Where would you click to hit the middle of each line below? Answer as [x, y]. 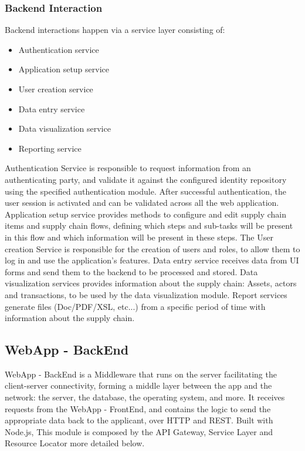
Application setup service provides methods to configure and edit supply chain [146, 214]
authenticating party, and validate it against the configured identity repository [146, 179]
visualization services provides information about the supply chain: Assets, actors [151, 283]
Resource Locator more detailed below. [75, 443]
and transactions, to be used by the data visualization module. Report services [146, 294]
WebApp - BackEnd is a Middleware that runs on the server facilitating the [141, 374]
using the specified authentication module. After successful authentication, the [145, 191]
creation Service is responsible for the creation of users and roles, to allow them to [152, 248]
